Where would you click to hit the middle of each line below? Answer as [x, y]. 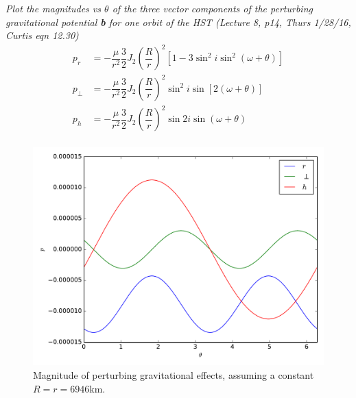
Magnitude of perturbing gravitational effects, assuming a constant [174, 375]
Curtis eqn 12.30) [42, 35]
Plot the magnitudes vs [54, 8]
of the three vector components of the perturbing [212, 8]
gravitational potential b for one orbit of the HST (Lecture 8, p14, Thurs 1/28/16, [178, 22]
